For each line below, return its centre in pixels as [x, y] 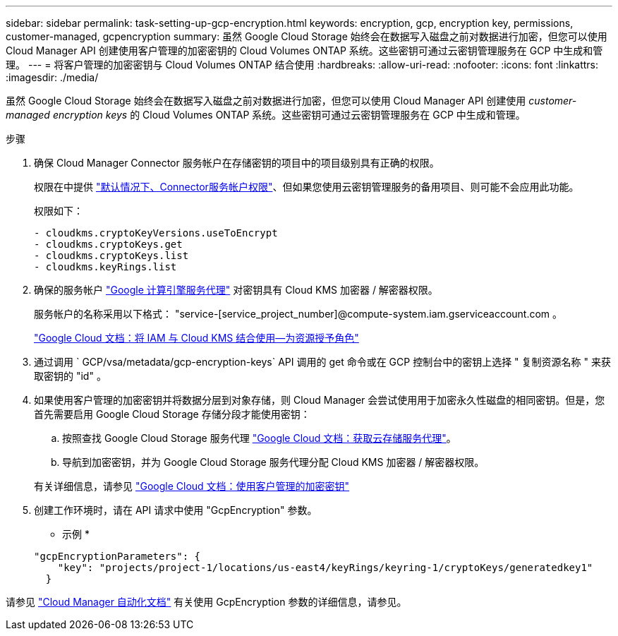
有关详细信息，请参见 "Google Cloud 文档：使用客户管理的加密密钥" [192, 486]
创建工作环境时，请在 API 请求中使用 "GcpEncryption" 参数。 [176, 510]
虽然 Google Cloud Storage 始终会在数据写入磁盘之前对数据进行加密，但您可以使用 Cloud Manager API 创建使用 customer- [291, 101]
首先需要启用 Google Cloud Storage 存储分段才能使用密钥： [172, 414]
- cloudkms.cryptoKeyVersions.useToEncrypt [156, 233]
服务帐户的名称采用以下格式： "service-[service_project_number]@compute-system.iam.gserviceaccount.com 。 [298, 314]
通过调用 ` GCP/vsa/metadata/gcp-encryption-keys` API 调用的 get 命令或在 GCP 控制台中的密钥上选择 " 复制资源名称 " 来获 [322, 362]
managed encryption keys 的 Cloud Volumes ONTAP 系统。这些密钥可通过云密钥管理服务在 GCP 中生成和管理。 [266, 115]
